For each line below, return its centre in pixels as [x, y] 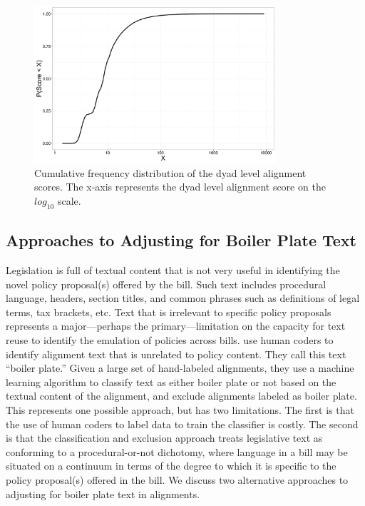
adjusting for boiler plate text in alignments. [103, 494]
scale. [69, 201]
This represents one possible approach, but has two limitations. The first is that [180, 409]
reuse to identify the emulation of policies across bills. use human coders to [170, 340]
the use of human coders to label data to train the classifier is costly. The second [182, 424]
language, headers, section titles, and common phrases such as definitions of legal [183, 298]
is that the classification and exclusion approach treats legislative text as [164, 438]
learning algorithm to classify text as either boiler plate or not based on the [171, 381]
